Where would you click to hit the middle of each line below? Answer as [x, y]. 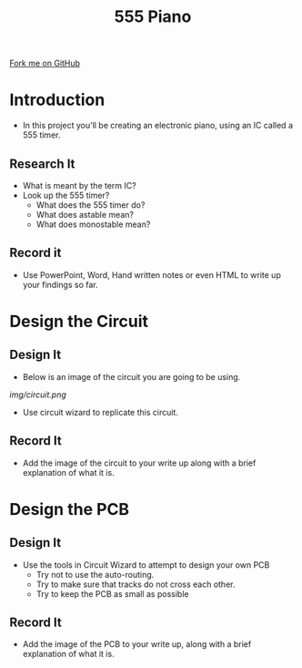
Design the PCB [70, 509]
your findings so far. [60, 284]
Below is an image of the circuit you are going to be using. [131, 376]
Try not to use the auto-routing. [95, 574]
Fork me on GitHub [45, 63]
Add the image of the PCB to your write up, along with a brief [137, 644]
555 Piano [153, 17]
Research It [42, 164]
